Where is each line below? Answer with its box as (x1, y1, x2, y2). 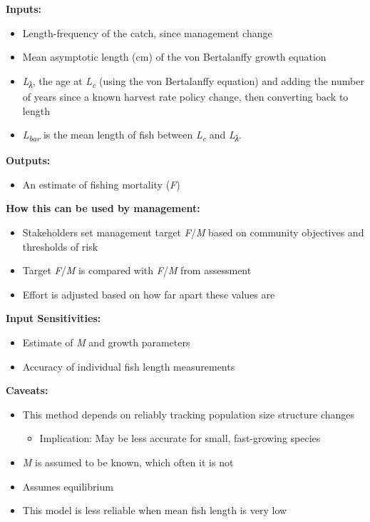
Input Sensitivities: (6, 311, 101, 326)
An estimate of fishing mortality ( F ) (22, 176, 180, 191)
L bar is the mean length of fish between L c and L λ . (22, 127, 242, 144)
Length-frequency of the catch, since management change (22, 25, 272, 40)
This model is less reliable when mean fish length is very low (22, 503, 287, 518)
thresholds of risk (22, 239, 98, 254)
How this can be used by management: (6, 201, 200, 216)
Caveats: (6, 383, 48, 398)
